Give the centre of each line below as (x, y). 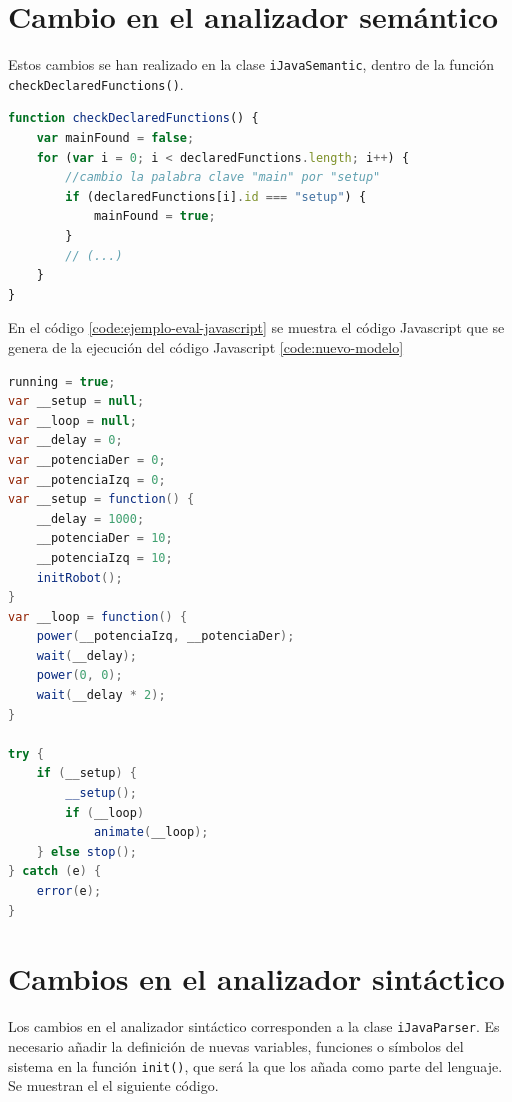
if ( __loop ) (105, 812)
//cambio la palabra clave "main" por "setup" (223, 177)
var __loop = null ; (72, 420)
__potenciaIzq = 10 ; (104, 557)
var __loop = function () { (98, 616)
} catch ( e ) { (55, 871)
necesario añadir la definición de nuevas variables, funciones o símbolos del (236, 1045)
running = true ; (62, 381)
